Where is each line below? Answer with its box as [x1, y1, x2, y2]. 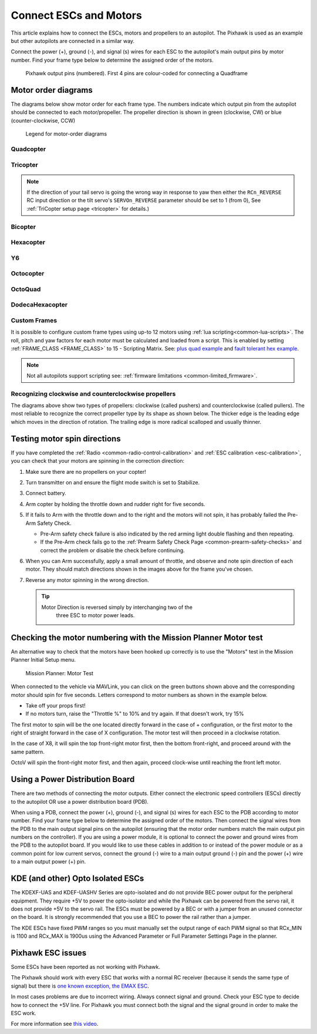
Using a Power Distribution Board [11, 774, 135, 784]
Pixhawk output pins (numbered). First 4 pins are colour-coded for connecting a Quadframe [25, 70, 248, 77]
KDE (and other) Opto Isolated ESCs [11, 874, 144, 884]
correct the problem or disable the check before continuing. [40, 547, 185, 554]
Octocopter [11, 270, 45, 278]
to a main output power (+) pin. [11, 858, 86, 865]
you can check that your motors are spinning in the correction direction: [11, 457, 185, 464]
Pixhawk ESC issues [11, 948, 87, 958]
